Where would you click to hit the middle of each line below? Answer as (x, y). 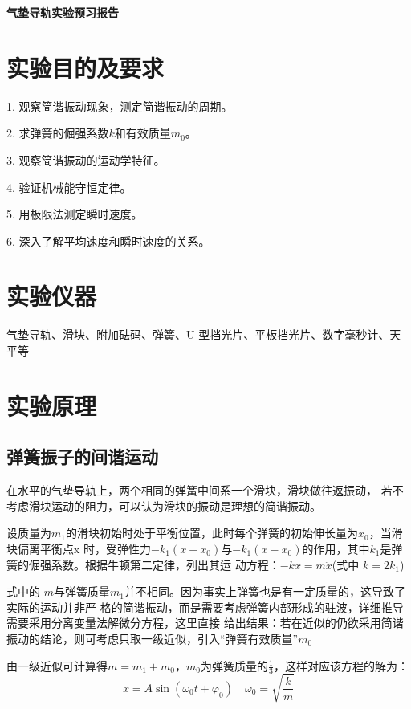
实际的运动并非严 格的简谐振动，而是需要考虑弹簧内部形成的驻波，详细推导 (205, 607)
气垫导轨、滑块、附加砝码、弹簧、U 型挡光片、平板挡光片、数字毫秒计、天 (204, 334)
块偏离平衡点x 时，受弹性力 (79, 548)
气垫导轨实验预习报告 (63, 12)
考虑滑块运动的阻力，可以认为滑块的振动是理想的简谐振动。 (164, 505)
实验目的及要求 (85, 67)
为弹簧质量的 (235, 665)
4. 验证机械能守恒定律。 (69, 187)
